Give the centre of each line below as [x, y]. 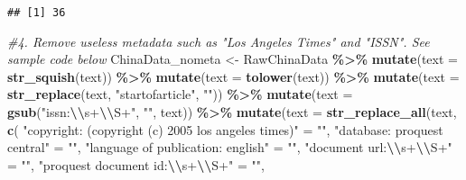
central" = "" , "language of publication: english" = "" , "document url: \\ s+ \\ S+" [230, 147]
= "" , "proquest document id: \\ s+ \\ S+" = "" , [136, 164]
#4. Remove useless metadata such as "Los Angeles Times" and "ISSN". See [219, 41]
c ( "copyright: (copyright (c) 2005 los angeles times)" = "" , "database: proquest [225, 129]
